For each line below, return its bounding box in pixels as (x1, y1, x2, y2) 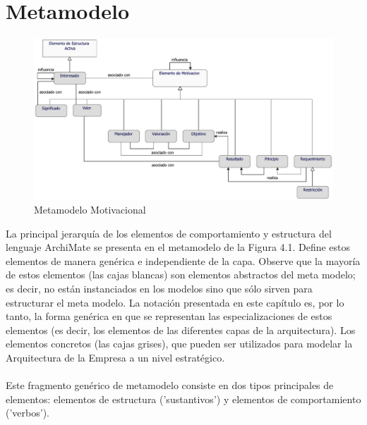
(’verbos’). (6, 405, 49, 420)
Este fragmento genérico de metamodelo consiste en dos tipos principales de (6, 378, 334, 393)
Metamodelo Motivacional (34, 202, 146, 217)
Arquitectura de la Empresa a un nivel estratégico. (6, 350, 225, 365)
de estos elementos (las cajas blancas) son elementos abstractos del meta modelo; (6, 267, 356, 282)
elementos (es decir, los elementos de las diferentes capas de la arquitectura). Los (6, 322, 356, 337)
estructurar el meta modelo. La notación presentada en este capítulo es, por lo (6, 295, 344, 309)
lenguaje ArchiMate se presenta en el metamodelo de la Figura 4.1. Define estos (6, 240, 351, 254)
